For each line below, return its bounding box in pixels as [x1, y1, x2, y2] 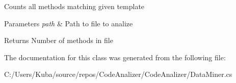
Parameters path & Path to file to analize [4, 18, 133, 28]
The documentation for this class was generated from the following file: [4, 52, 226, 62]
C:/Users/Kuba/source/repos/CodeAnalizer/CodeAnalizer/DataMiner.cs [4, 69, 232, 79]
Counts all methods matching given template [4, 1, 145, 11]
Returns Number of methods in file [4, 35, 113, 46]
